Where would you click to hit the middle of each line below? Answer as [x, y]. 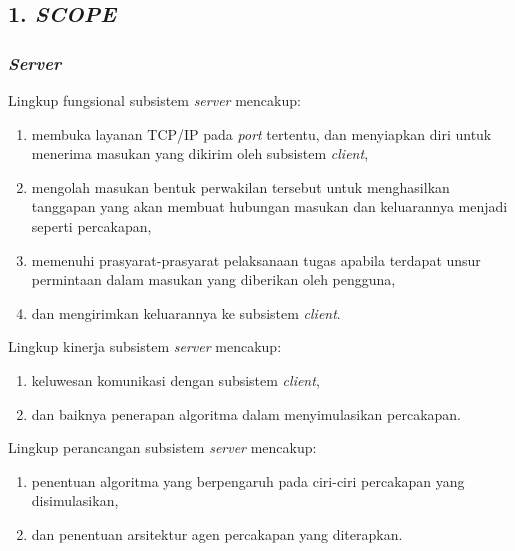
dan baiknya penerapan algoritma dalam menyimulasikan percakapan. [246, 413]
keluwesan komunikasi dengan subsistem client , [175, 379]
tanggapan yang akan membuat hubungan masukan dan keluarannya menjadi [269, 206]
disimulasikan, [75, 500]
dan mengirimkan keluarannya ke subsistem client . [186, 312]
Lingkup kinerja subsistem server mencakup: [145, 346]
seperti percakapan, [91, 225]
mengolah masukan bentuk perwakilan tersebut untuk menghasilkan [240, 186]
